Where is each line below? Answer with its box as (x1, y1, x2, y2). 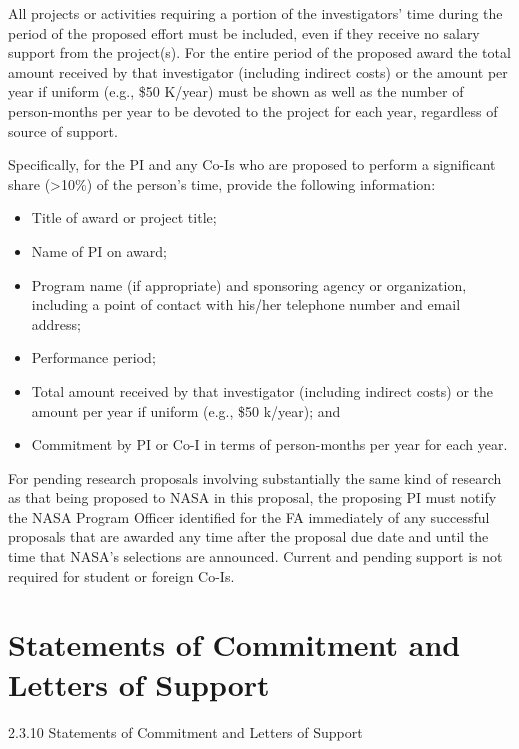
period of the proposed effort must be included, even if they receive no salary (8, 22, 480, 43)
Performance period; (31, 347, 156, 368)
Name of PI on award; (31, 240, 167, 261)
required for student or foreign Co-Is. (8, 565, 235, 586)
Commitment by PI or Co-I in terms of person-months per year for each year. (31, 434, 508, 455)
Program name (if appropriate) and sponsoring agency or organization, (31, 274, 467, 295)
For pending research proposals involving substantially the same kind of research (8, 467, 502, 488)
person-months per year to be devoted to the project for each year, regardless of (8, 100, 498, 121)
